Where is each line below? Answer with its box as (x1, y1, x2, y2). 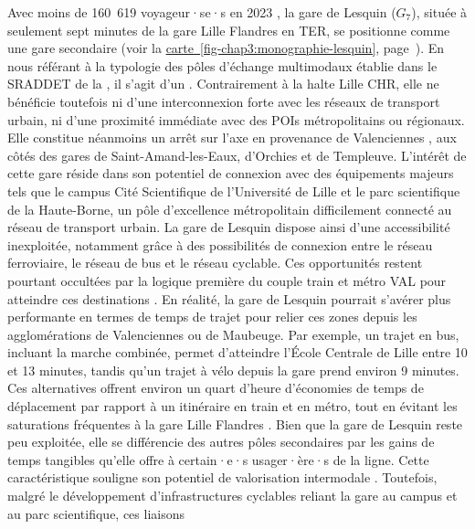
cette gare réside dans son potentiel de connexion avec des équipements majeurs (7, 164, 454, 183)
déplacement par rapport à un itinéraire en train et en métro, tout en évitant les (7, 397, 458, 416)
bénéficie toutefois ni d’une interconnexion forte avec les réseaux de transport (7, 91, 440, 111)
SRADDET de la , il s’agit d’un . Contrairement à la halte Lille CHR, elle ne (7, 74, 439, 93)
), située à (411, 3, 468, 21)
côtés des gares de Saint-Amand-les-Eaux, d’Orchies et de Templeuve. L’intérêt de (7, 145, 467, 164)
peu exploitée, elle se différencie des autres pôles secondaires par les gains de (7, 432, 435, 451)
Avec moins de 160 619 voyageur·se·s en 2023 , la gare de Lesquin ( (7, 3, 396, 21)
